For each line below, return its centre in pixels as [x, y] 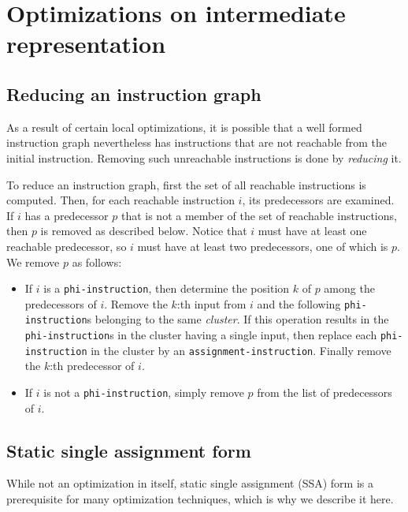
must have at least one [312, 231]
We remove [33, 262]
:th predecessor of [92, 366]
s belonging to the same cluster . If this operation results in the [238, 319]
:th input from [211, 303]
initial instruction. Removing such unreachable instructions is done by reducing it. [204, 157]
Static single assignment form [129, 450]
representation [86, 44]
